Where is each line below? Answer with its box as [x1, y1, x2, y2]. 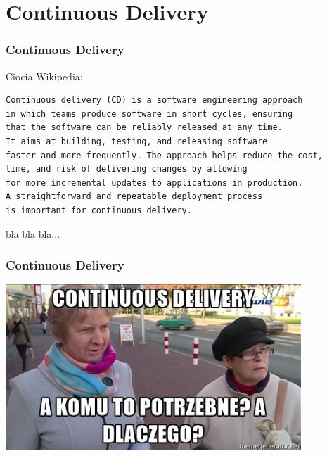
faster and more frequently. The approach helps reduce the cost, [6, 150, 323, 160]
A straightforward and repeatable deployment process [6, 191, 263, 202]
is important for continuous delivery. [6, 205, 192, 215]
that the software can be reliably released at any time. [6, 122, 283, 133]
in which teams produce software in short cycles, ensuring [6, 108, 293, 119]
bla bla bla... [6, 226, 60, 241]
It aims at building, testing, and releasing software [6, 136, 268, 146]
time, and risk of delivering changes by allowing [6, 164, 248, 175]
